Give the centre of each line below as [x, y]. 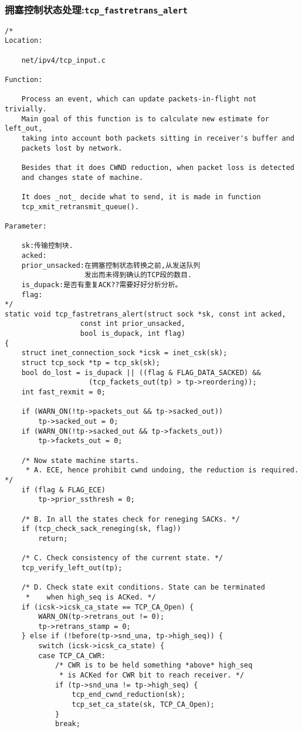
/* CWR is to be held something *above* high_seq [154, 665]
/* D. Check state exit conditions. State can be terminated [143, 588]
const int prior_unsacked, [133, 324]
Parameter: [26, 226]
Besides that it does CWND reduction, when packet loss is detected [158, 167]
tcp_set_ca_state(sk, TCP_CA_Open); [143, 705]
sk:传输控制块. [47, 246]
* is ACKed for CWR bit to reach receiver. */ [152, 675]
